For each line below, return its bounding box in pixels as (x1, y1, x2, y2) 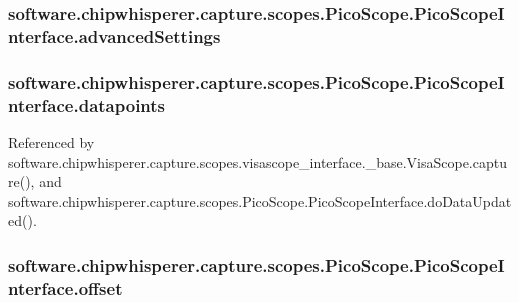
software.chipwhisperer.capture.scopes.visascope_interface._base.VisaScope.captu (8, 151, 507, 172)
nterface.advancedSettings (8, 23, 221, 48)
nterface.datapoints (8, 92, 166, 117)
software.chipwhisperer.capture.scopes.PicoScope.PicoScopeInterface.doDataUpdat (8, 190, 512, 211)
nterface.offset (8, 275, 123, 300)
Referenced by (8, 131, 95, 152)
